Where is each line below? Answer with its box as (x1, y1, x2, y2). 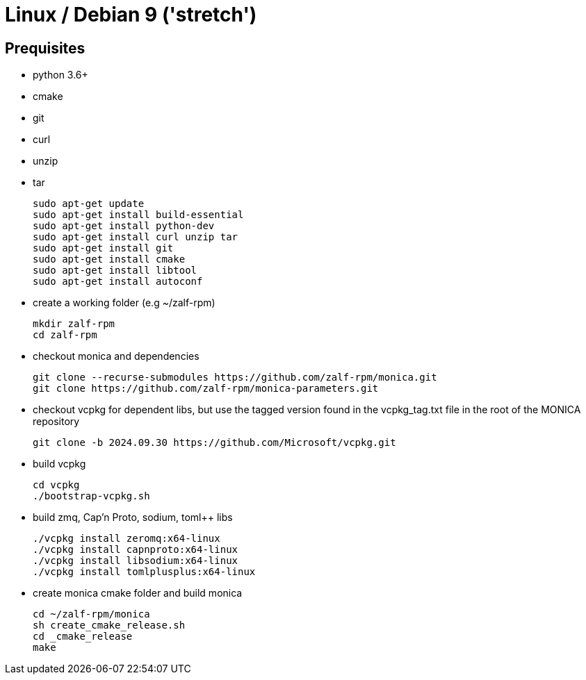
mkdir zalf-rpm (33, 318, 115, 330)
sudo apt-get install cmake (33, 254, 186, 265)
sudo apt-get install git (33, 242, 174, 254)
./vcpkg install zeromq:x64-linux (33, 533, 220, 545)
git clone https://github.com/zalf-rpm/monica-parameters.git (33, 383, 379, 395)
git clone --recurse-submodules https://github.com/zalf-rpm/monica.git (33, 372, 437, 383)
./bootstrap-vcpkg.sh (33, 490, 150, 502)
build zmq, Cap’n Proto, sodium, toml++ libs (33, 511, 233, 524)
